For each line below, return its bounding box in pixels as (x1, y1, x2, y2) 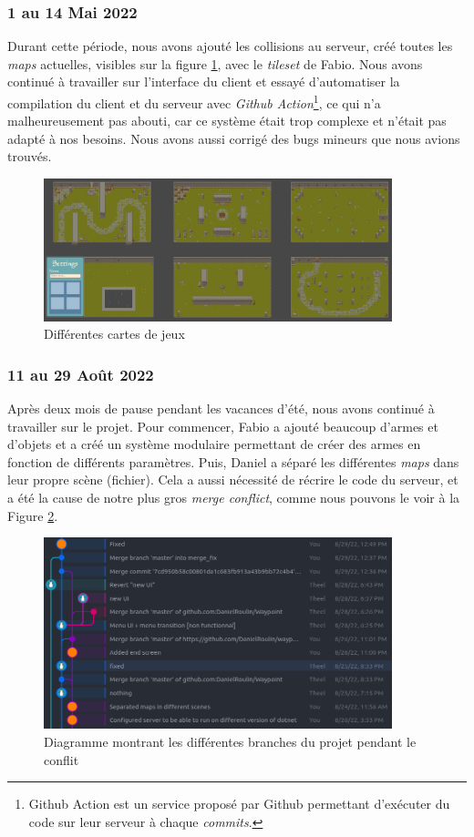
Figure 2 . (7, 505, 58, 525)
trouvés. (7, 147, 52, 166)
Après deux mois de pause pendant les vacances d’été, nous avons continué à (7, 398, 435, 417)
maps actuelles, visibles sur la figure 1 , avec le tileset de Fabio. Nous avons (7, 54, 423, 73)
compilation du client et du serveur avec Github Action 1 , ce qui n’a (7, 91, 381, 112)
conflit (44, 750, 79, 769)
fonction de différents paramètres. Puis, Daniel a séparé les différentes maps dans (7, 452, 459, 471)
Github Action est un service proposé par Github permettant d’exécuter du (28, 794, 450, 813)
